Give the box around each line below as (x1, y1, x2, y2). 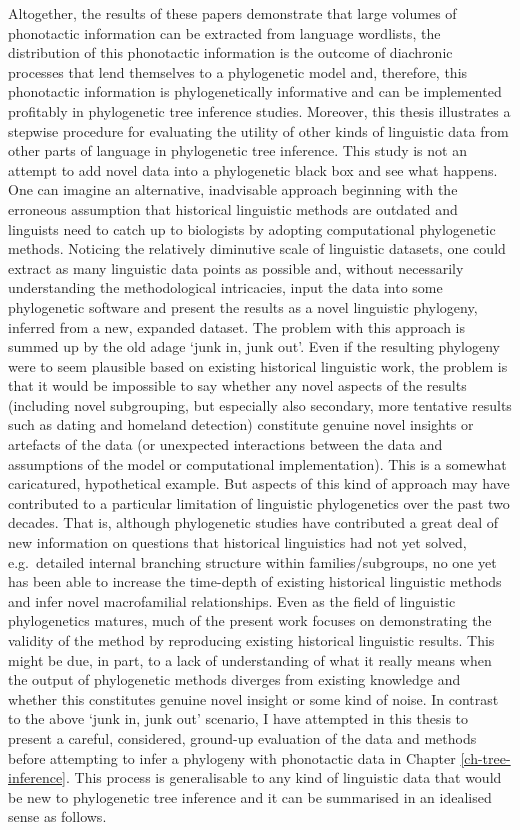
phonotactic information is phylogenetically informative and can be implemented (8, 81, 502, 102)
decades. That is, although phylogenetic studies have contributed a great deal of (8, 512, 498, 533)
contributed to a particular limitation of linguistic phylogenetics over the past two (8, 492, 510, 513)
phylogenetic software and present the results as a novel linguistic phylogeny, (8, 296, 478, 317)
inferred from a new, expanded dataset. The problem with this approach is (8, 316, 466, 337)
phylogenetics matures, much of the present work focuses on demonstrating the (8, 610, 492, 631)
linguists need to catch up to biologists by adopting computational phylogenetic (8, 218, 496, 239)
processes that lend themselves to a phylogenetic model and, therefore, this (8, 61, 468, 82)
